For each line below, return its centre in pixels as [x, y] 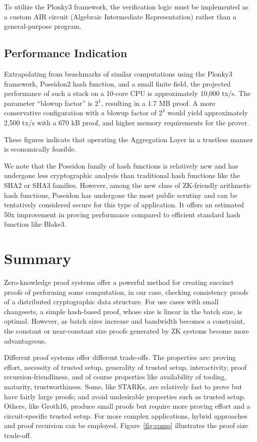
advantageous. [25, 340]
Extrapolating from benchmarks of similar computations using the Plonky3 [118, 73]
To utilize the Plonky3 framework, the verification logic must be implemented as [126, 6]
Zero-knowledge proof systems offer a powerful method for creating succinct [119, 282]
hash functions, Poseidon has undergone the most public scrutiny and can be [121, 195]
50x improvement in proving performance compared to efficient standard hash [122, 214]
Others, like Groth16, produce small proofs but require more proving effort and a [127, 406]
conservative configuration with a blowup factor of [80, 113]
